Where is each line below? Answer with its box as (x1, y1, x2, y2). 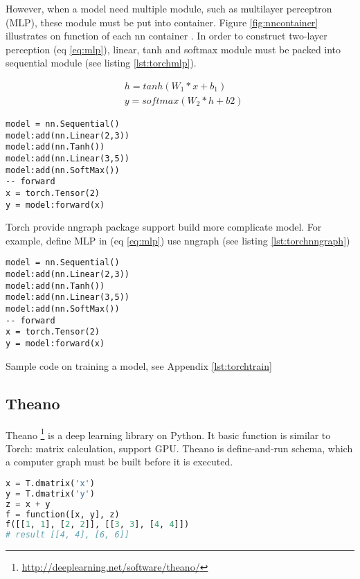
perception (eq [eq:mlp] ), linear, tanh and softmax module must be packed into (6, 42, 341, 56)
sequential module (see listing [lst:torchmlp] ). (6, 55, 197, 70)
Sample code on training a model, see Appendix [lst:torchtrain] (6, 358, 272, 373)
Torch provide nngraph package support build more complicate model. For (6, 220, 322, 234)
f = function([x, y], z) (6, 509, 120, 519)
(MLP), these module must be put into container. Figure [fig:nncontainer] (6, 15, 318, 29)
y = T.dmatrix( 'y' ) (6, 488, 95, 499)
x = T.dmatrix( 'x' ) (6, 478, 95, 488)
